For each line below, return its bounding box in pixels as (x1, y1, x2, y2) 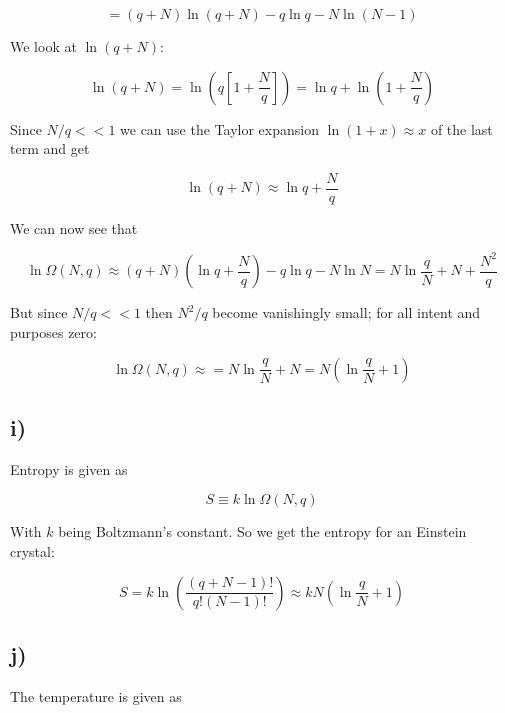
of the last (430, 118, 493, 139)
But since (10, 302, 68, 323)
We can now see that (10, 217, 138, 238)
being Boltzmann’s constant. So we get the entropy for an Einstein (58, 521, 467, 542)
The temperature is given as (10, 685, 182, 706)
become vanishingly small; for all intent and (212, 302, 481, 323)
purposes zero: (10, 322, 97, 342)
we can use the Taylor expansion (120, 118, 319, 139)
